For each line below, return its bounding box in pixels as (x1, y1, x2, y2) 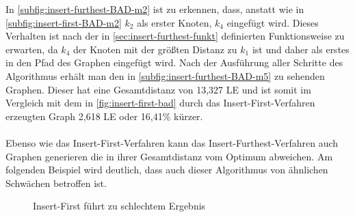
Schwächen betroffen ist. (5, 175, 107, 190)
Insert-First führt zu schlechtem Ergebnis (33, 199, 206, 213)
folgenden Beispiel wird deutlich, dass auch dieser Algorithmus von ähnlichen (5, 162, 328, 177)
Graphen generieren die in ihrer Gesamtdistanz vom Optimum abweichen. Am (5, 149, 333, 163)
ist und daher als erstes (252, 42, 350, 56)
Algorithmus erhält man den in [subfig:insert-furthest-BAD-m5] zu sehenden (5, 68, 325, 83)
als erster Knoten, (137, 15, 212, 29)
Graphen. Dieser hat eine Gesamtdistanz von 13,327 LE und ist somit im (5, 82, 311, 96)
